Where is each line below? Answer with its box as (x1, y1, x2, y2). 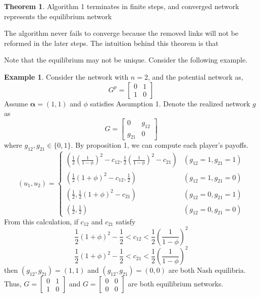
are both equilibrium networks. (128, 278, 224, 289)
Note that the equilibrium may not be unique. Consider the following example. (4, 54, 248, 65)
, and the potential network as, (147, 71, 243, 82)
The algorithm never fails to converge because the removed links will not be (4, 28, 238, 38)
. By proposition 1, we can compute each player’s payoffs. (71, 140, 248, 150)
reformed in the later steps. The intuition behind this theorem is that (4, 37, 219, 48)
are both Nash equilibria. (168, 265, 246, 275)
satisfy (116, 216, 136, 226)
